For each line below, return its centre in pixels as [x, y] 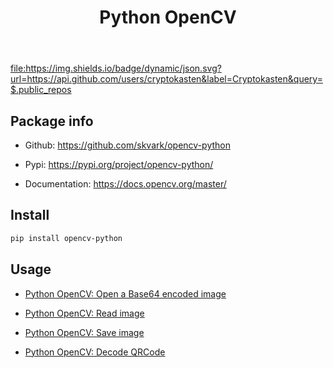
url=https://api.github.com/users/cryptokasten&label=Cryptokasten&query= [166, 79]
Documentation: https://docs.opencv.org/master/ [125, 184]
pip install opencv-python [66, 238]
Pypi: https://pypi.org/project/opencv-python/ [119, 164]
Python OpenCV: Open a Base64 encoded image [125, 293]
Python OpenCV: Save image [84, 332]
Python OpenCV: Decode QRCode [95, 352]
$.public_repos [41, 90]
